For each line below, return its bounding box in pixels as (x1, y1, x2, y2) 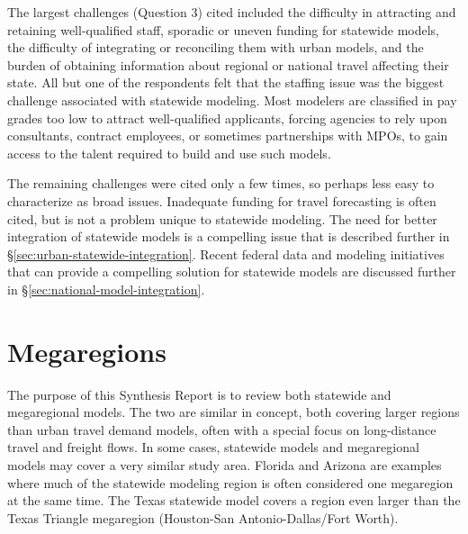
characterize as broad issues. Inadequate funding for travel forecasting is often (7, 191, 436, 210)
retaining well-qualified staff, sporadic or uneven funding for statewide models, (7, 20, 440, 39)
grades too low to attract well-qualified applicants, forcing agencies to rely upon (7, 108, 447, 127)
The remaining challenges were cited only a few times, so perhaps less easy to (7, 174, 435, 193)
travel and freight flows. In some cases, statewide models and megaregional (7, 438, 419, 457)
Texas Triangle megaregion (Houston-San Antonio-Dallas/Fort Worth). (7, 508, 399, 527)
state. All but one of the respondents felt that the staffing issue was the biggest (7, 73, 445, 92)
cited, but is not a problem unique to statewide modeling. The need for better (7, 209, 437, 228)
